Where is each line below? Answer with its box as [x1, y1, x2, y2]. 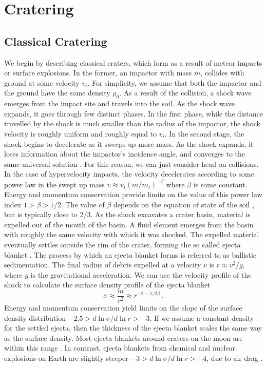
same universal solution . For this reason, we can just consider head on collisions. [4, 158, 259, 169]
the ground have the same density [4, 87, 110, 98]
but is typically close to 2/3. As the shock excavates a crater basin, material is [4, 209, 251, 220]
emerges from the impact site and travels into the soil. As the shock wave [4, 98, 235, 109]
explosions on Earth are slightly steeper [4, 352, 128, 363]
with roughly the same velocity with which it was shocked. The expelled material [4, 229, 259, 240]
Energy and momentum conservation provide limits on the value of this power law [4, 189, 262, 199]
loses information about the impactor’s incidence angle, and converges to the [4, 148, 245, 159]
